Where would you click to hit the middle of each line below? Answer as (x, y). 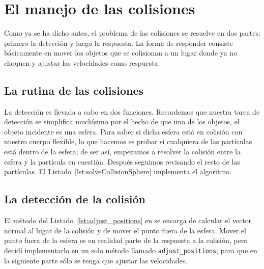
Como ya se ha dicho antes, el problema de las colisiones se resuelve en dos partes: (132, 33)
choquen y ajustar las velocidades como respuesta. (82, 62)
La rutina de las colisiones (74, 90)
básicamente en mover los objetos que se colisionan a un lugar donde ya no (121, 53)
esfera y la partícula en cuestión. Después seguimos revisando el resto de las (122, 161)
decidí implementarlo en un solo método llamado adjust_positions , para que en (131, 250)
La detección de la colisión (75, 199)
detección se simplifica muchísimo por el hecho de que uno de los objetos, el (122, 122)
